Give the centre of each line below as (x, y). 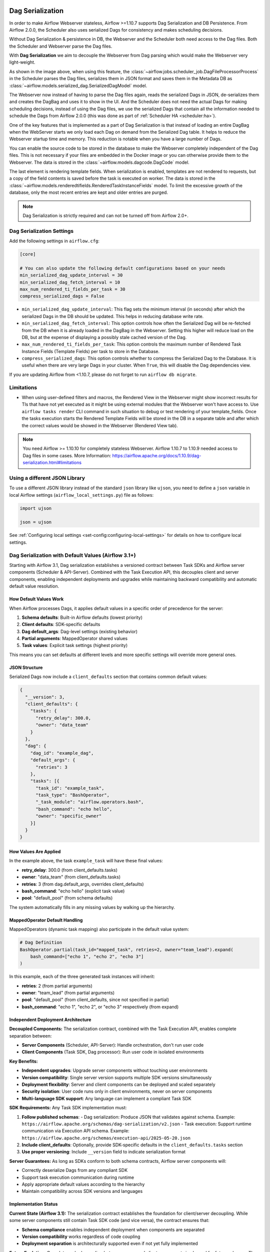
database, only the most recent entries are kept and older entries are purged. (89, 192)
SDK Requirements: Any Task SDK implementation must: (68, 1108)
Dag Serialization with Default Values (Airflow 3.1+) (72, 555)
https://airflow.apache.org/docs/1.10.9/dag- (157, 455)
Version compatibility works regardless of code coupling (81, 1236)
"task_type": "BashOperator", (73, 795)
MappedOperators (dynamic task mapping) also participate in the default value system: (99, 929)
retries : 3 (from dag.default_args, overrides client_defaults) (83, 884)
